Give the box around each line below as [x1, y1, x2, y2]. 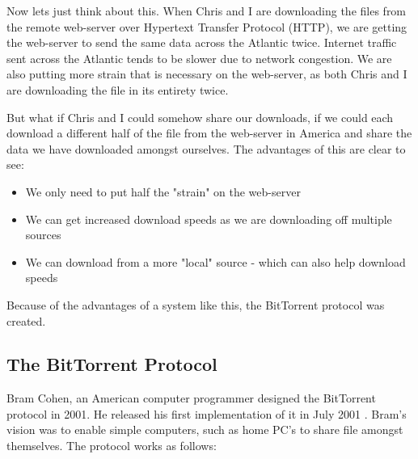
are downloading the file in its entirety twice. [6, 81, 229, 98]
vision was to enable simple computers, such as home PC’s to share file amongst [6, 421, 403, 438]
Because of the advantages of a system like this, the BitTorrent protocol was [6, 296, 385, 313]
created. [6, 312, 46, 329]
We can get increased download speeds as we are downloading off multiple [25, 210, 392, 227]
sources [25, 226, 61, 243]
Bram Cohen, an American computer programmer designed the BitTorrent [6, 390, 376, 406]
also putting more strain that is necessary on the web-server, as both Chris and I [6, 65, 407, 82]
